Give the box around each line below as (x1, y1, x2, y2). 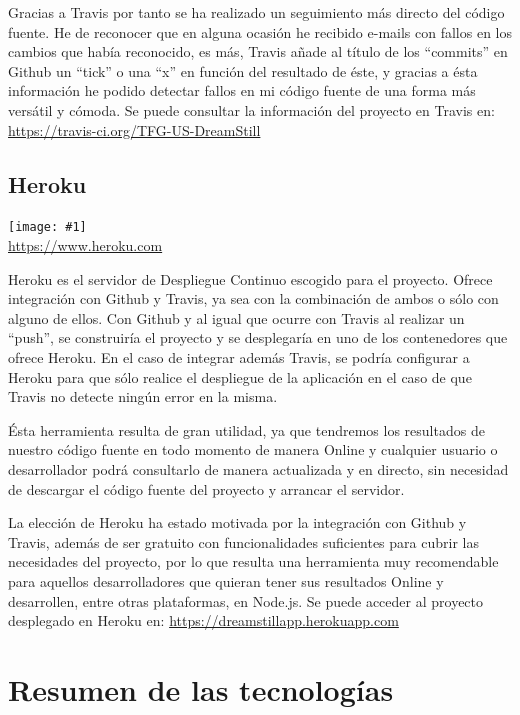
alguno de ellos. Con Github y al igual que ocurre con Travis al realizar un (8, 307, 465, 328)
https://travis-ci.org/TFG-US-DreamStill (8, 119, 261, 140)
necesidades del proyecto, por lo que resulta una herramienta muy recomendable (8, 551, 499, 572)
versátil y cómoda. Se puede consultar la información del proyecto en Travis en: (8, 99, 495, 120)
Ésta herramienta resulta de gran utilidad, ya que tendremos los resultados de (8, 419, 485, 440)
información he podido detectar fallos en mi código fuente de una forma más (8, 80, 476, 101)
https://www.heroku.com (8, 235, 163, 256)
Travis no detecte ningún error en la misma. (8, 386, 278, 407)
